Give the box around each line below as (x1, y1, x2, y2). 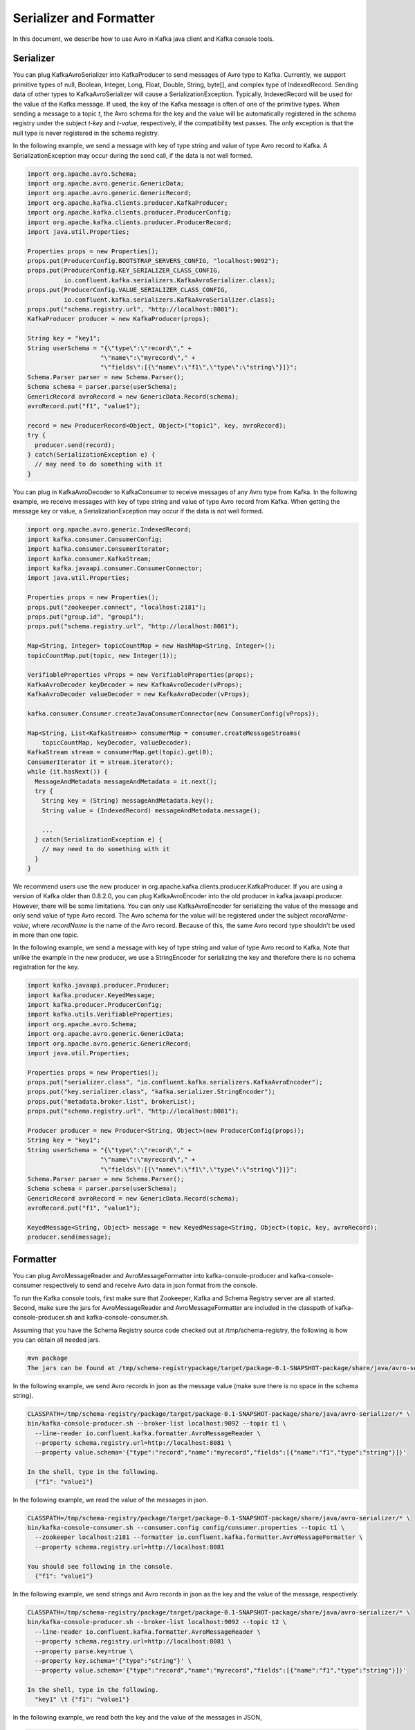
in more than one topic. (12, 931, 79, 939)
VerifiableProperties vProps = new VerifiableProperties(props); (27, 671, 254, 679)
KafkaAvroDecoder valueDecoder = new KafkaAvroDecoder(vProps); (27, 691, 250, 698)
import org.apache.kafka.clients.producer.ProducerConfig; (27, 208, 232, 217)
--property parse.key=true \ (35, 1647, 134, 1655)
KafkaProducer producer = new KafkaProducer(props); (27, 315, 210, 323)
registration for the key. (12, 963, 80, 972)
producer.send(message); (27, 1233, 112, 1241)
